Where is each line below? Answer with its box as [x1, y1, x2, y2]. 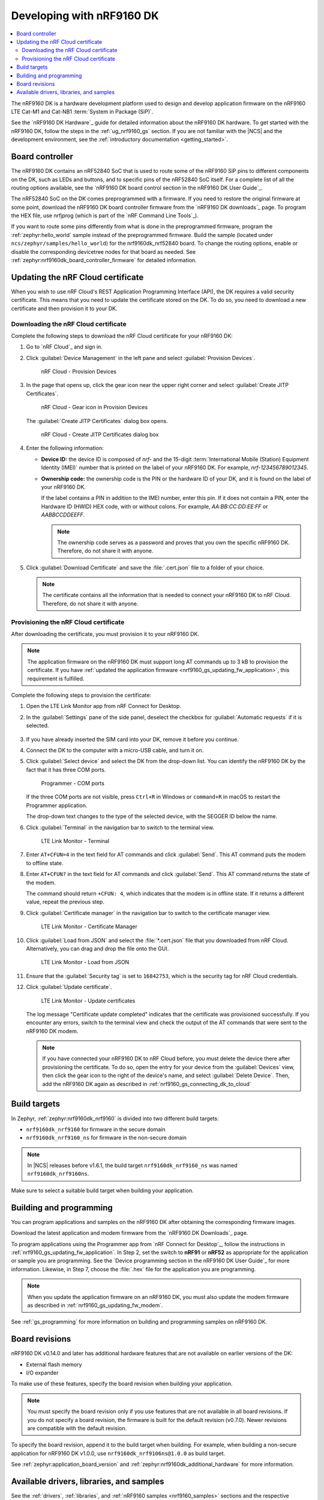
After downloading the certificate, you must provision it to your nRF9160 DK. [11, 631, 199, 637]
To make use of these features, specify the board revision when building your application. [11, 1380, 233, 1387]
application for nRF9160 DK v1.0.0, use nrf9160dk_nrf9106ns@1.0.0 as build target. [11, 1450, 226, 1457]
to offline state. [26, 859, 64, 866]
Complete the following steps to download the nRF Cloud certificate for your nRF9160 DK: [11, 332, 233, 339]
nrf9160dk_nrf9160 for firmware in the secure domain [26, 1126, 166, 1133]
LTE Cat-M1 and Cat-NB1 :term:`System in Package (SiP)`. [11, 108, 154, 115]
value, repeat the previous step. [26, 898, 105, 905]
